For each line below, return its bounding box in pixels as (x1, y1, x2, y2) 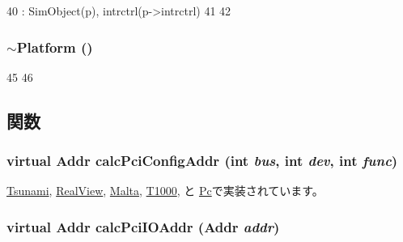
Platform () (16, 36, 93, 57)
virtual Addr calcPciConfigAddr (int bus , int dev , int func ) (6, 151, 398, 171)
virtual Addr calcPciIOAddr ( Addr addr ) (6, 216, 280, 236)
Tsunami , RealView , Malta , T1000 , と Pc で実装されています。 (6, 182, 324, 199)
